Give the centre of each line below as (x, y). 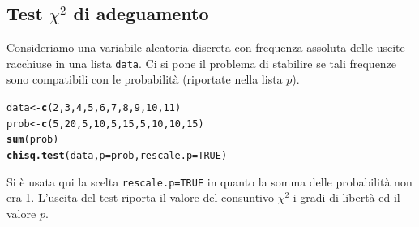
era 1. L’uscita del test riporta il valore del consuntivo (140, 197)
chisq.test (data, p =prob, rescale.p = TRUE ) (117, 156)
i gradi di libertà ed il (346, 197)
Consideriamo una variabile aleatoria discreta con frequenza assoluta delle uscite (206, 47)
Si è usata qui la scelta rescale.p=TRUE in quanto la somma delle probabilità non (209, 181)
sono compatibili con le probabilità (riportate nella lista (145, 79)
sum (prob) (33, 140)
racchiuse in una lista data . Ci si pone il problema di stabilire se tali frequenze (202, 63)
